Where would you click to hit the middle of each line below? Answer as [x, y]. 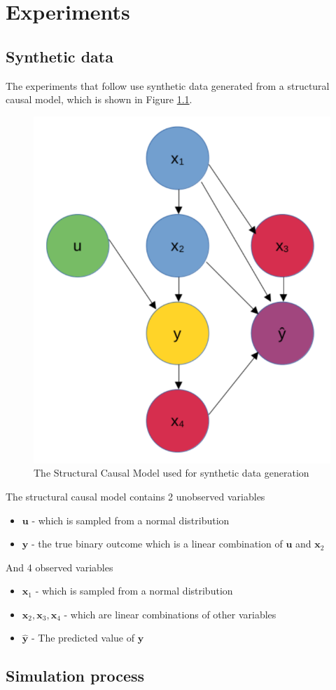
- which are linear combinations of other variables [170, 614]
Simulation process [75, 676]
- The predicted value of [83, 638]
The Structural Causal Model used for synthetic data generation [171, 473]
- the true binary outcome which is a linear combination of [157, 544]
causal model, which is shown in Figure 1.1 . [99, 99]
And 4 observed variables [59, 567]
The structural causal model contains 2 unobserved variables [135, 496]
